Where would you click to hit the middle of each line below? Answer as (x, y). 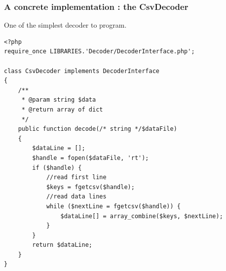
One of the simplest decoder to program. (65, 25)
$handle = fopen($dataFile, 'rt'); (91, 158)
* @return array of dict (62, 109)
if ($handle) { (57, 168)
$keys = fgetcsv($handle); (90, 187)
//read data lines (76, 197)
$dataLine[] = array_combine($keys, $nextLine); (142, 216)
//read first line (76, 177)
